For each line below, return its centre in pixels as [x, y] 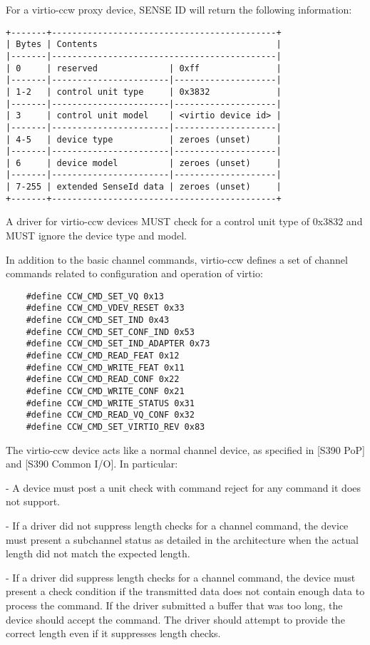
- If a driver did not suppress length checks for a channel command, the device [177, 526]
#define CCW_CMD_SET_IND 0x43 [98, 320]
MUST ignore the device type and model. [96, 236]
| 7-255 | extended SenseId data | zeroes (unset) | [144, 187]
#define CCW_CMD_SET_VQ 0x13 [95, 296]
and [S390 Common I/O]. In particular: [92, 464]
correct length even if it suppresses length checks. [113, 633]
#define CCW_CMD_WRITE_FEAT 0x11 [105, 367]
